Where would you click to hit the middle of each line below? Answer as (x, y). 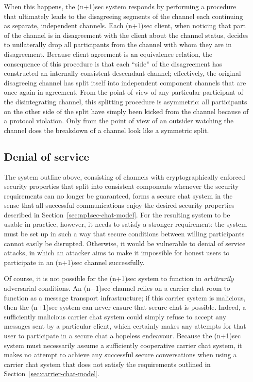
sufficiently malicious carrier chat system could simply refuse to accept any (115, 316)
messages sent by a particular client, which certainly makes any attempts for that (125, 326)
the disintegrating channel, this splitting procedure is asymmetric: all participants (126, 101)
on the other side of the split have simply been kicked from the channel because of (126, 111)
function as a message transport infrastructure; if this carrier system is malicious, (125, 297)
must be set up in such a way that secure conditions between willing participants (124, 234)
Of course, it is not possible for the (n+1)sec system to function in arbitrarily (119, 278)
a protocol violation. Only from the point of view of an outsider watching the (119, 121)
